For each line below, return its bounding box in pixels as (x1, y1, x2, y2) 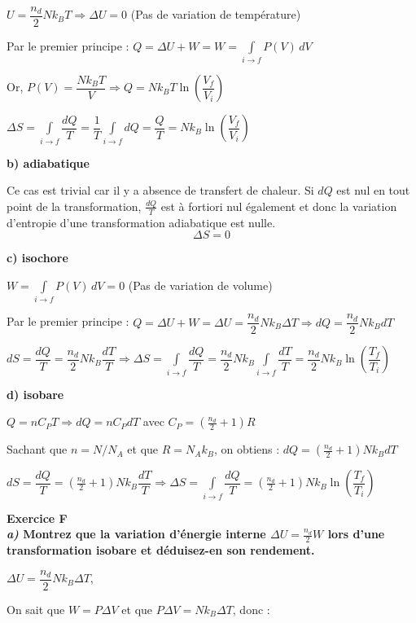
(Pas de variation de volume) (128, 276, 273, 293)
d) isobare (7, 385, 64, 402)
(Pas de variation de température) (130, 6, 301, 23)
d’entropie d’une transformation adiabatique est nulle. (7, 213, 276, 230)
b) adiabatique (7, 154, 90, 171)
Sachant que (7, 441, 68, 458)
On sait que (7, 600, 65, 617)
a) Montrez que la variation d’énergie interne (7, 525, 266, 542)
